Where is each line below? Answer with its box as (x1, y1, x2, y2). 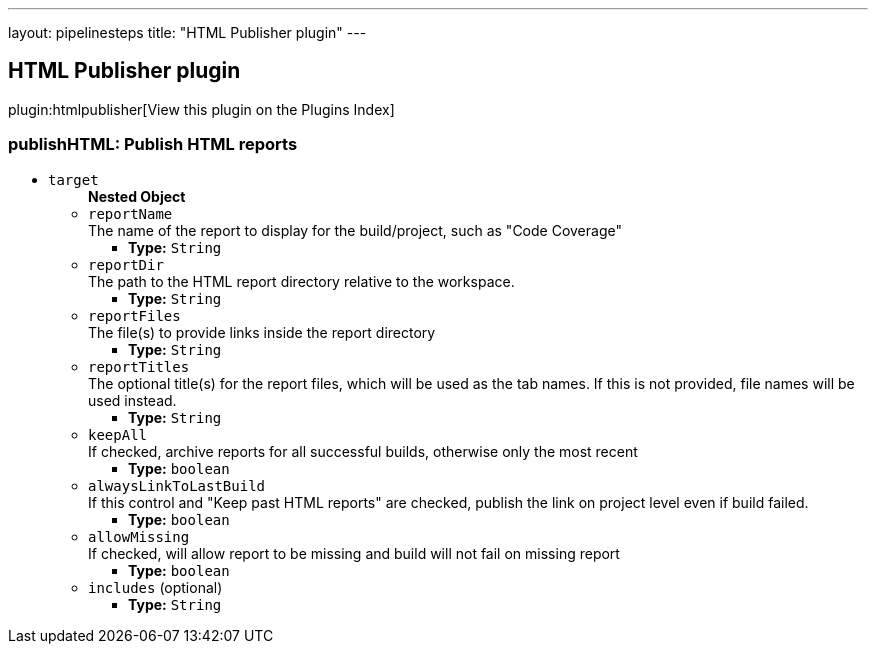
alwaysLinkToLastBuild (88, 477, 266, 494)
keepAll (88, 426, 148, 443)
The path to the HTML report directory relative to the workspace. (88, 272, 515, 290)
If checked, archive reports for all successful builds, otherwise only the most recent (88, 442, 638, 460)
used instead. (88, 391, 177, 409)
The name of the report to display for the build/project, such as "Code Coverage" (88, 221, 622, 239)
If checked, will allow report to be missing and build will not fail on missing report (88, 544, 620, 562)
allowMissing (88, 528, 190, 545)
